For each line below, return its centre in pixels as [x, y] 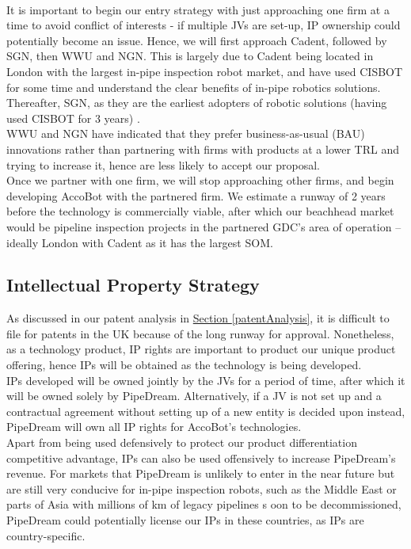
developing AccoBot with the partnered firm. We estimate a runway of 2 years [196, 195]
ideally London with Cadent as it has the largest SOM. [140, 242]
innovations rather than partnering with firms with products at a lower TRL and [203, 149]
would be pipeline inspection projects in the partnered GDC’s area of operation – [204, 226]
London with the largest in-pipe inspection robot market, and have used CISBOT [205, 71]
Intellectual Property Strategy [133, 285]
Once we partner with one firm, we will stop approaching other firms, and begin [200, 180]
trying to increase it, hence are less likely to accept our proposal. [163, 164]
